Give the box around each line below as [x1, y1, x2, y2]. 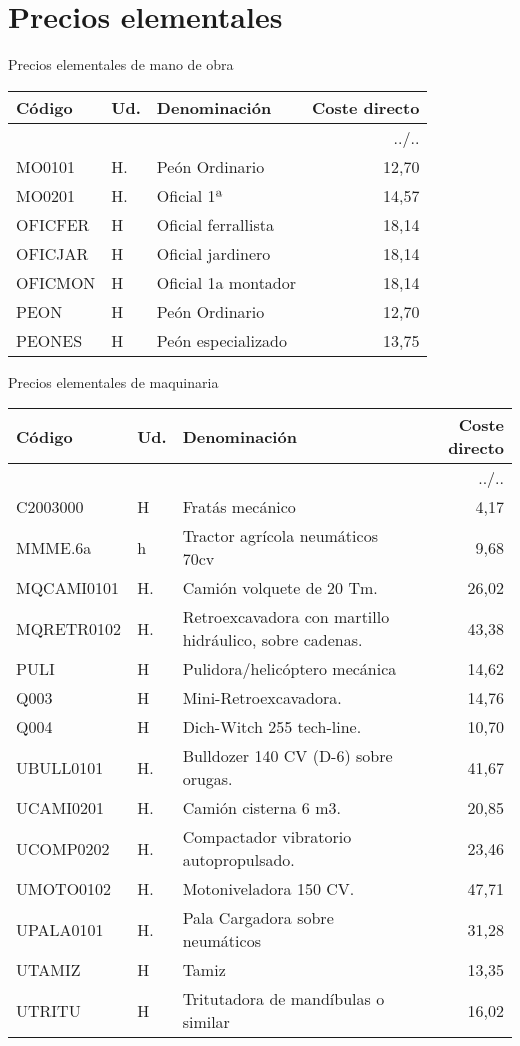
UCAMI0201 [16, 796, 105, 820]
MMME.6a [16, 535, 92, 559]
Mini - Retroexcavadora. [182, 686, 342, 710]
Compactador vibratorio [182, 825, 352, 849]
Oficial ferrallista [156, 212, 274, 236]
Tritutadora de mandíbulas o [182, 987, 385, 1011]
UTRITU [16, 998, 81, 1022]
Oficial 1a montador [156, 270, 297, 294]
